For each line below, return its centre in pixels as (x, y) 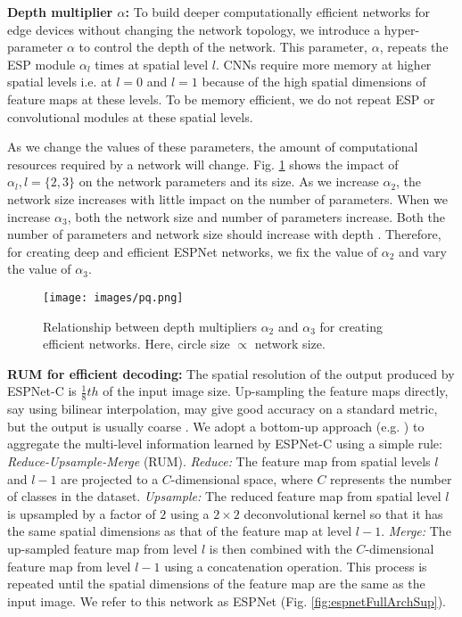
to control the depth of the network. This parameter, (223, 47)
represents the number (391, 478)
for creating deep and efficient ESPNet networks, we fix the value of (193, 251)
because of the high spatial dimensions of (314, 82)
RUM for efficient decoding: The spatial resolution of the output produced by (231, 373)
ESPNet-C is (42, 391)
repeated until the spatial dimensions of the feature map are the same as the (216, 584)
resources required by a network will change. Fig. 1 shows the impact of (203, 164)
